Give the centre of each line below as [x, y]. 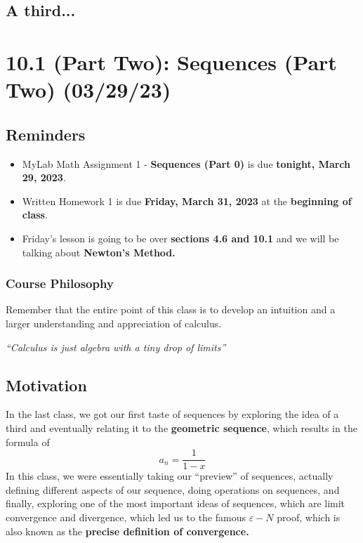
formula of [28, 441]
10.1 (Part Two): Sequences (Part [171, 61]
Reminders [46, 134]
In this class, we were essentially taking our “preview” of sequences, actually [170, 476]
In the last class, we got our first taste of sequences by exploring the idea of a [172, 414]
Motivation [46, 385]
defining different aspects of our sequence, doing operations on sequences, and [173, 489]
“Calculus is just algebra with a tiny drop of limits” [116, 347]
